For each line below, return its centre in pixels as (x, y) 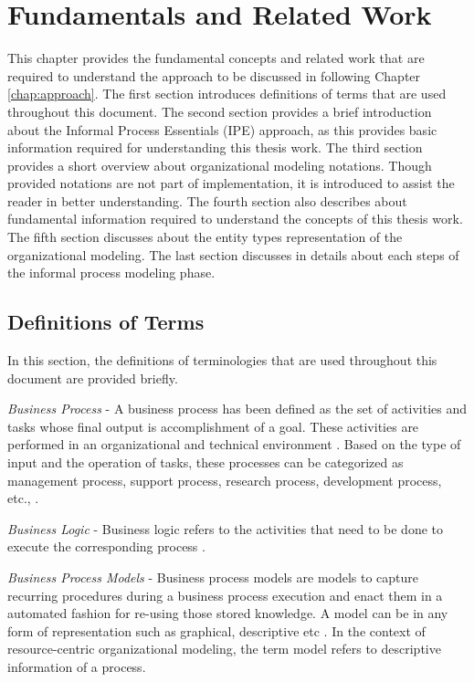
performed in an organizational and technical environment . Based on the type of (234, 444)
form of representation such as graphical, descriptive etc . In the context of (216, 630)
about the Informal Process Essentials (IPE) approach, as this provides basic (222, 129)
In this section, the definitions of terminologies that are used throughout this (222, 360)
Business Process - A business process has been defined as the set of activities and (237, 409)
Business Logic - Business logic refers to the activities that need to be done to (226, 528)
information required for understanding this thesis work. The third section (215, 147)
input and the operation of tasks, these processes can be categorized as (205, 462)
